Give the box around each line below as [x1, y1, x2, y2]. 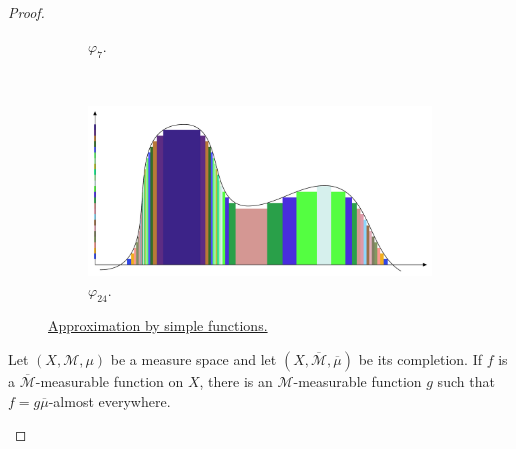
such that [437, 370, 495, 391]
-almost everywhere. [48, 390, 171, 411]
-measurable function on [35, 370, 184, 391]
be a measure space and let [110, 348, 277, 369]
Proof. [8, 2, 45, 22]
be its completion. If [358, 348, 483, 369]
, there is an [199, 370, 273, 391]
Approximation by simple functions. [48, 315, 268, 336]
